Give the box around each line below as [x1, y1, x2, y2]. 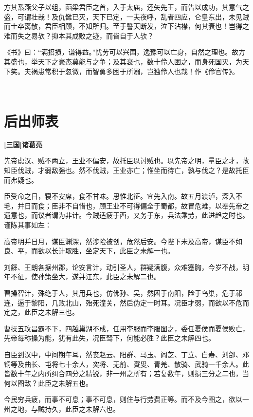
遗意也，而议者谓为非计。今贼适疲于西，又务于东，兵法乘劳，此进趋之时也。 [4, 210, 249, 220]
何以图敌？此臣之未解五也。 [4, 378, 92, 388]
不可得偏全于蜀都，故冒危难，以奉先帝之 [119, 200, 249, 210]
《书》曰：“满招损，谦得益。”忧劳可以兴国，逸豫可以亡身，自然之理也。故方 [4, 47, 246, 57]
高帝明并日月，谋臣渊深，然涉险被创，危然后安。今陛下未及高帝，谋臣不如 [4, 236, 242, 246]
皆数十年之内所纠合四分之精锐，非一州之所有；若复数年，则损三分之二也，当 [4, 368, 249, 379]
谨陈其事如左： [4, 220, 52, 230]
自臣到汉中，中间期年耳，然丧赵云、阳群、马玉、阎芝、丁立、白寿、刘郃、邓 [4, 349, 249, 359]
